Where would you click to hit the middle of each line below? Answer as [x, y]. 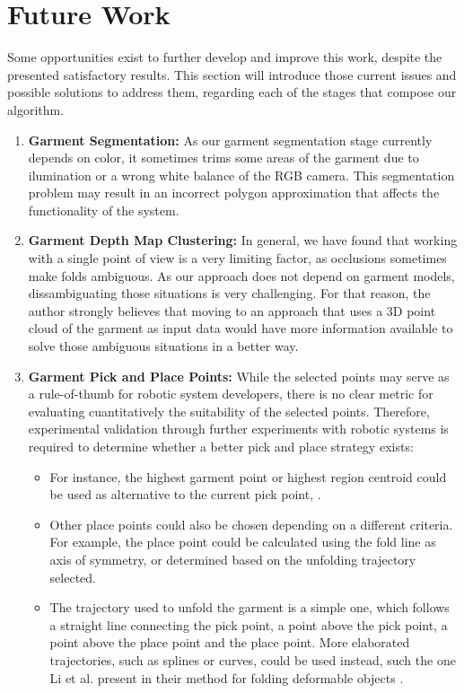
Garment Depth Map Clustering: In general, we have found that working [243, 240]
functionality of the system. [104, 210]
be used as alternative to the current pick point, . [185, 494]
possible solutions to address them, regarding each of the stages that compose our [232, 92]
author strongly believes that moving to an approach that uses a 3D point [232, 310]
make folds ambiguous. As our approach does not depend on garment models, [241, 275]
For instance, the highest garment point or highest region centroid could [248, 476]
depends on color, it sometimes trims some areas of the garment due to [223, 158]
